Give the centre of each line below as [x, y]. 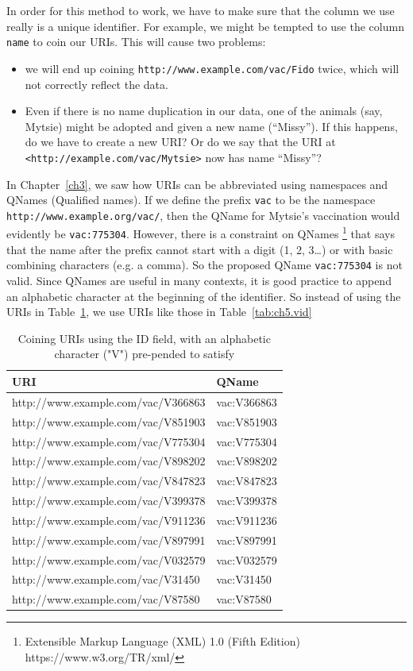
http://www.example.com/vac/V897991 [109, 540]
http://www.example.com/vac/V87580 [106, 599]
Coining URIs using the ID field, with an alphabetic [144, 338]
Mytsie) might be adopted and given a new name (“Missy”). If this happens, [211, 126]
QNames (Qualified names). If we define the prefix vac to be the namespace [191, 200]
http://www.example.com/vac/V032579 [109, 559]
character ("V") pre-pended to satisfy [145, 354]
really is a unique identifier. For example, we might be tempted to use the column [205, 26]
